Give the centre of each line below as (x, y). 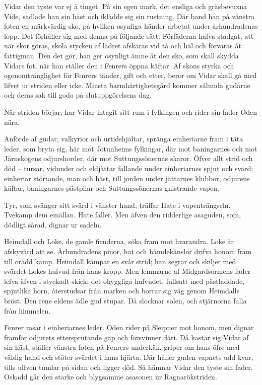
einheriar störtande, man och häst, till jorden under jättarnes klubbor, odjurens (127, 178)
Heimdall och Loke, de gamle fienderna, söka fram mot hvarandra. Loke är (119, 241)
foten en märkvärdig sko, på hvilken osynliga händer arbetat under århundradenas (131, 26)
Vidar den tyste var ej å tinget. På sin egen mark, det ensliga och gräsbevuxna (126, 6)
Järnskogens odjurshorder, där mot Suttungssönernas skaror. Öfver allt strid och (128, 158)
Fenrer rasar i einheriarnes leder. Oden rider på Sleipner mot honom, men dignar (129, 327)
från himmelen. (27, 310)
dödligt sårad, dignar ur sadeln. (53, 224)
